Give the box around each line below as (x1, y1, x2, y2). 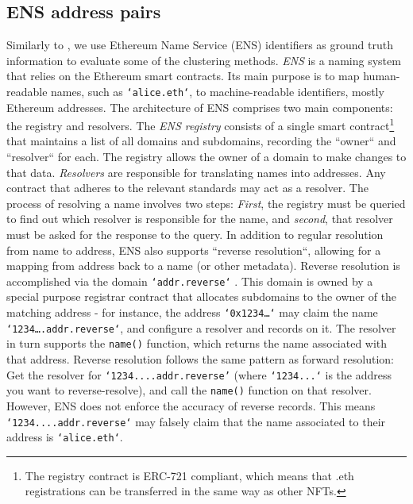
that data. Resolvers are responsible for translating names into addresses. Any (6, 164, 386, 180)
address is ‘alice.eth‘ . (6, 429, 123, 445)
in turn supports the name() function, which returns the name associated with (6, 335, 388, 352)
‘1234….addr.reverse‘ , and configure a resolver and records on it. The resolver (6, 319, 396, 336)
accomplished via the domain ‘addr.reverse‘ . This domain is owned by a (6, 272, 373, 289)
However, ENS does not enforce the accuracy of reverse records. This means (6, 397, 376, 414)
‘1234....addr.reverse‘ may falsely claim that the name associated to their (6, 413, 386, 429)
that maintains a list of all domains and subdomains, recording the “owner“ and (6, 133, 396, 149)
